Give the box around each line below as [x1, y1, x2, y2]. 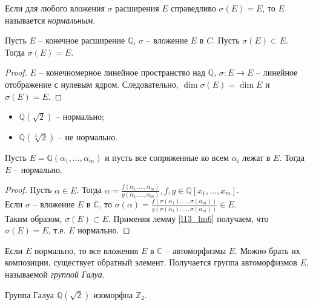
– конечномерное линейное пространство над [39, 66, 206, 79]
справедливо [171, 2, 216, 14]
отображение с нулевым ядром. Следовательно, [5, 77, 179, 90]
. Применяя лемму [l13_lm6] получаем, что [108, 212, 269, 224]
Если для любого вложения [5, 2, 105, 14]
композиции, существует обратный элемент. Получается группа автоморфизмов [5, 256, 297, 269]
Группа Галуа [5, 288, 54, 301]
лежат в [242, 151, 271, 164]
